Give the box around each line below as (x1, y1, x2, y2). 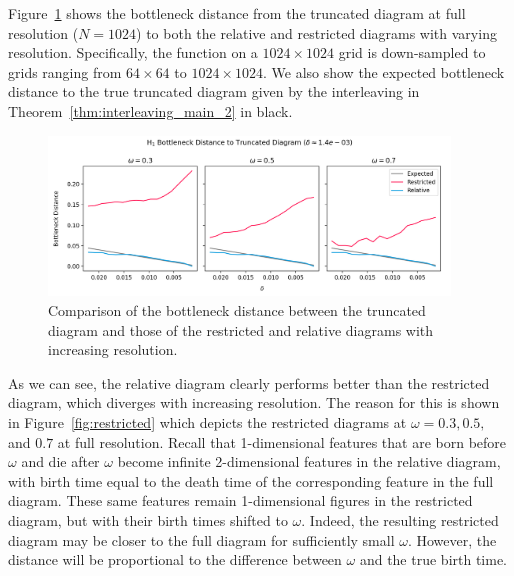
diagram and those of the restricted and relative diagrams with (48, 319, 434, 340)
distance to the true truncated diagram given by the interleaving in (8, 81, 420, 102)
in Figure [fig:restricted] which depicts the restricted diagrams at (8, 412, 407, 432)
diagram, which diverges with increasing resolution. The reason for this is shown (8, 392, 500, 413)
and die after (21, 451, 100, 472)
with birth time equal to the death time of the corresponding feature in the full (8, 470, 494, 491)
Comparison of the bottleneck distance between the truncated (48, 300, 426, 321)
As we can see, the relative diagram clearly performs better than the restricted (8, 372, 490, 393)
